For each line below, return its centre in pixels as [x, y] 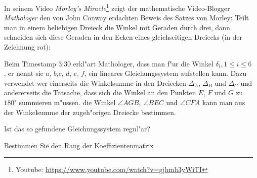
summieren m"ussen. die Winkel [67, 102]
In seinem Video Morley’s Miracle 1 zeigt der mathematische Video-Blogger [117, 7]
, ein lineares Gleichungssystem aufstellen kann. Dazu [165, 73]
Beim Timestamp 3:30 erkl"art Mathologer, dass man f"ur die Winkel [109, 63]
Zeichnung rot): [27, 47]
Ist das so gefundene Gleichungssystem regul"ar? [77, 129]
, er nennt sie [24, 73]
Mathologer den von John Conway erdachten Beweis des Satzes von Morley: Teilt [127, 18]
